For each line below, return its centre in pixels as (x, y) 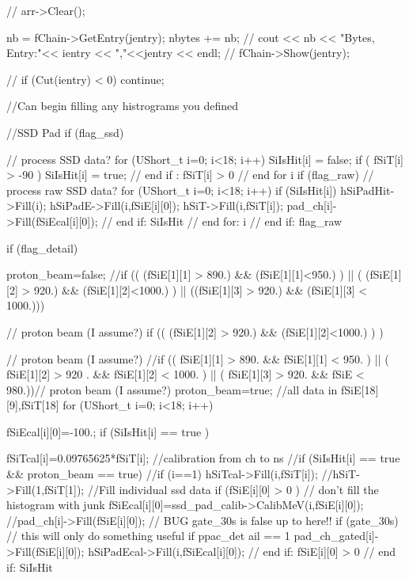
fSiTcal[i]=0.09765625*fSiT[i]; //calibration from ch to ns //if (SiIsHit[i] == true (203, 458)
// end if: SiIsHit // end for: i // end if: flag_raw (222, 221)
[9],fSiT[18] (33, 405)
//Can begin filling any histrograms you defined (123, 106)
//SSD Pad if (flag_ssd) (65, 132)
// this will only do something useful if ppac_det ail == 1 (148, 536)
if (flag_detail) (42, 247)
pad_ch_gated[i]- (336, 536)
